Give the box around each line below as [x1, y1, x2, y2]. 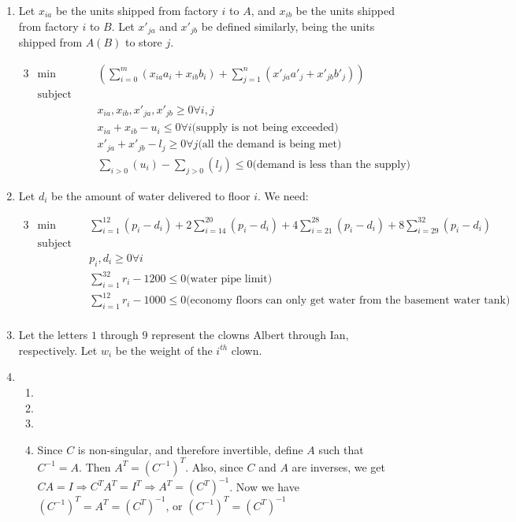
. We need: [258, 187, 309, 203]
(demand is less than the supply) [252, 158, 411, 170]
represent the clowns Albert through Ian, [151, 326, 349, 343]
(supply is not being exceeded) [191, 122, 339, 134]
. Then [79, 458, 111, 475]
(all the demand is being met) [198, 139, 342, 151]
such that [318, 441, 364, 457]
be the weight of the [115, 341, 213, 358]
